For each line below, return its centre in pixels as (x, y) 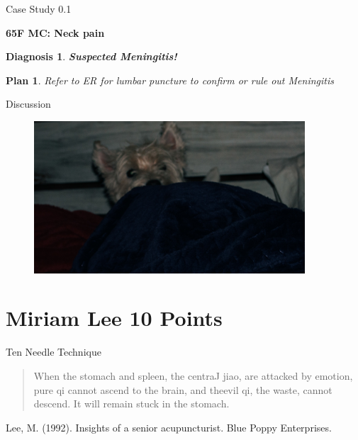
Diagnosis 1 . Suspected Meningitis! (91, 56)
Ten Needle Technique (54, 352)
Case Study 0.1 (39, 9)
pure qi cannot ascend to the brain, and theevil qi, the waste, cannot (183, 389)
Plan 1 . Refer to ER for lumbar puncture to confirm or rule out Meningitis (170, 80)
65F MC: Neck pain (55, 32)
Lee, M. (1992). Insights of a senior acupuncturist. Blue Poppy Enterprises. (169, 427)
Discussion (28, 104)
